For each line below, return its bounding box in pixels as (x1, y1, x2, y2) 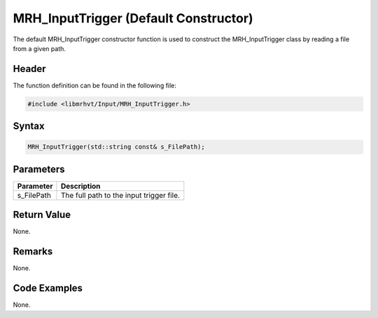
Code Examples (13, 282, 83, 294)
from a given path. (13, 44, 66, 52)
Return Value (13, 209, 71, 221)
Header (13, 63, 46, 75)
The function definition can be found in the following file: (13, 81, 176, 89)
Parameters (13, 163, 65, 175)
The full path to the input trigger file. (60, 190, 180, 200)
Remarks (13, 245, 53, 258)
